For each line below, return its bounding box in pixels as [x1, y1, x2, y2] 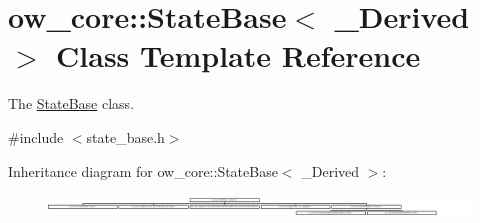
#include [8, 126, 64, 147]
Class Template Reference [56, 35, 421, 76]
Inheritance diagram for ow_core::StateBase [8, 160, 278, 181]
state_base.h [86, 126, 165, 147]
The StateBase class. [8, 93, 135, 114]
